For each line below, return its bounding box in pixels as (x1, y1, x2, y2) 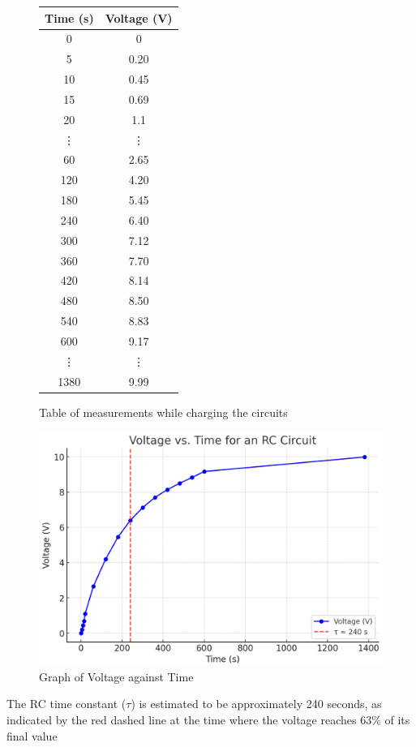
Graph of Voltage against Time (39, 668, 194, 685)
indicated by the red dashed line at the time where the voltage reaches (6, 711, 357, 728)
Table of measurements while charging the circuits (39, 403, 288, 420)
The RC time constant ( (6, 695, 127, 712)
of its (384, 711, 410, 728)
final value (6, 727, 58, 744)
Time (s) (45, 9, 94, 26)
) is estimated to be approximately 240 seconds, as (131, 695, 382, 712)
